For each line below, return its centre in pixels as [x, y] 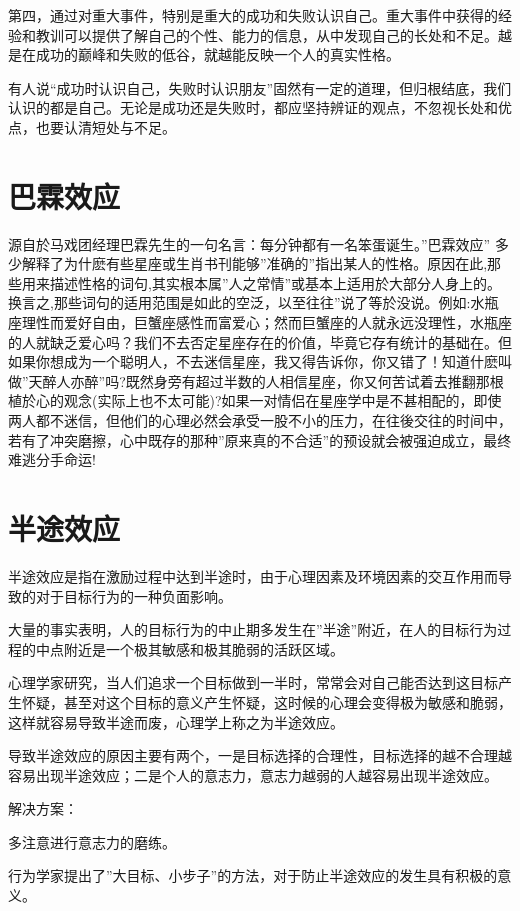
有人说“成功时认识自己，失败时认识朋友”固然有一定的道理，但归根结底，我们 [260, 87]
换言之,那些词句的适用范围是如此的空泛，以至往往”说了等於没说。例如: [239, 302]
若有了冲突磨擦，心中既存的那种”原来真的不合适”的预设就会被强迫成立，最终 [260, 439]
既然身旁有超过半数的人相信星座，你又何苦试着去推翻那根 [314, 380]
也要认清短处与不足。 [105, 126]
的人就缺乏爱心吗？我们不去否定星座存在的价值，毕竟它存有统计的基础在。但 [260, 341]
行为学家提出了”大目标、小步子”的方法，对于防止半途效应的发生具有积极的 [253, 875]
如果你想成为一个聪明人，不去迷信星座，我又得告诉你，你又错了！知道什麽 [253, 361]
